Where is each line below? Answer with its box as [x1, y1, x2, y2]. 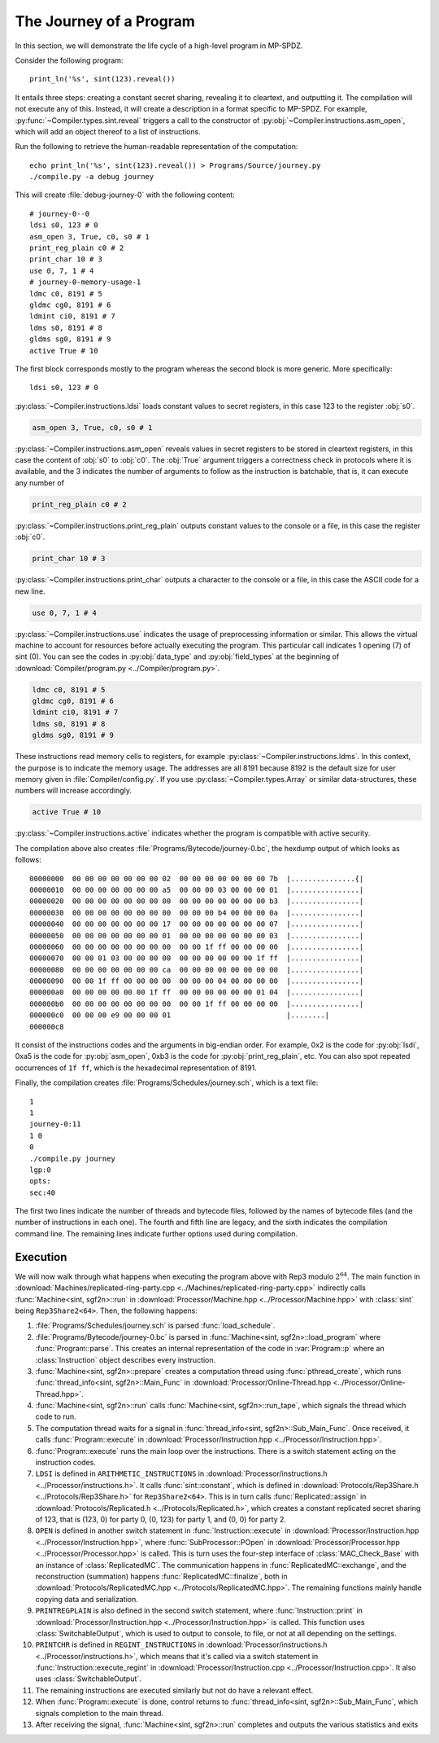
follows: [15, 855, 41, 865]
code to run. [35, 1412, 76, 1421]
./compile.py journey [29, 1153, 115, 1163]
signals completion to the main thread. [35, 1708, 164, 1718]
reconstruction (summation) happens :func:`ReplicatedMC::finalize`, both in [35, 1571, 288, 1581]
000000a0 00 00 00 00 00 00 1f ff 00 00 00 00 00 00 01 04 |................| [29, 988, 364, 997]
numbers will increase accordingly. [15, 786, 132, 796]
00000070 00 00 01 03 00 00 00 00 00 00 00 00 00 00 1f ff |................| [29, 954, 364, 963]
